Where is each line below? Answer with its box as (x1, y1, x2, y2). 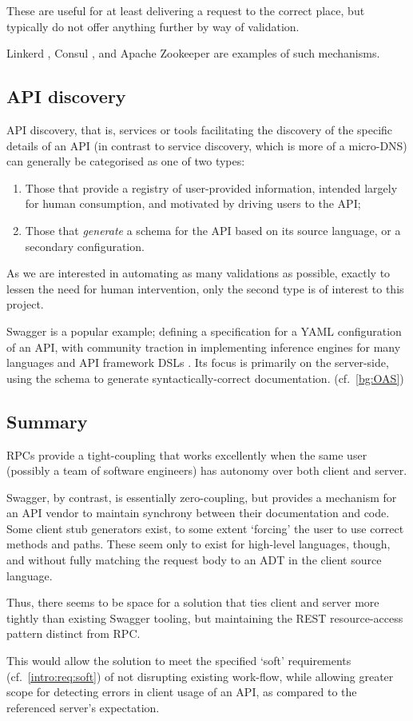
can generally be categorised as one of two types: (6, 153, 245, 169)
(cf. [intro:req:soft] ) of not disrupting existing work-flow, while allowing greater (6, 667, 394, 684)
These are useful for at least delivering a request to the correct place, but (6, 2, 365, 18)
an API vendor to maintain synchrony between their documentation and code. (6, 504, 390, 521)
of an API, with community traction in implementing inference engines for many (6, 338, 401, 355)
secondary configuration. (25, 237, 145, 254)
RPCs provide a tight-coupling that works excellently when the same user (6, 446, 367, 463)
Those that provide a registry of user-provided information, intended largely (25, 179, 398, 196)
